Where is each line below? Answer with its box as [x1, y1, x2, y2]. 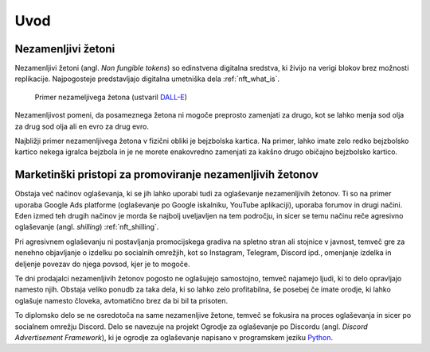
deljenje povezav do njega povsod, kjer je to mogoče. [14, 259, 190, 269]
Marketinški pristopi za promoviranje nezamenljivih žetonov [14, 168, 319, 182]
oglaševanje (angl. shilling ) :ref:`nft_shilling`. [14, 222, 159, 232]
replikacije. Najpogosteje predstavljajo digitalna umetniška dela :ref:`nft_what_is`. [14, 74, 280, 83]
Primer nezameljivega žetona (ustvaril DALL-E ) [34, 92, 187, 102]
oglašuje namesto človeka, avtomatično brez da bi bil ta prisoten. [14, 296, 229, 305]
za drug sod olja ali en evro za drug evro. [14, 122, 149, 131]
